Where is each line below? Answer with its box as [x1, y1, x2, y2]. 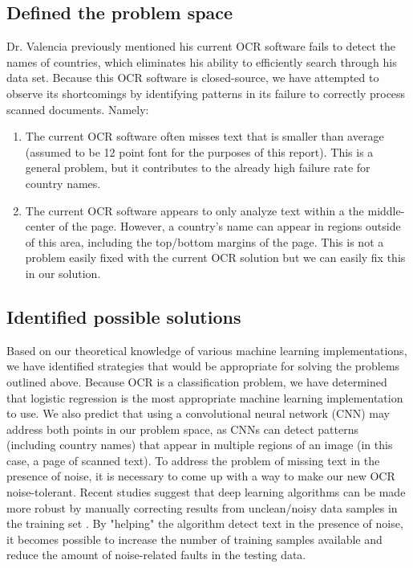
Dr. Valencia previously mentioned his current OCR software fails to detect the [6, 38, 396, 55]
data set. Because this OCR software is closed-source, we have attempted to [6, 69, 379, 86]
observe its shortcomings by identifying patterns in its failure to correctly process [6, 84, 406, 101]
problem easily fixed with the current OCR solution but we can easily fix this [25, 249, 406, 266]
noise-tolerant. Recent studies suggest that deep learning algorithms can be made [6, 484, 406, 501]
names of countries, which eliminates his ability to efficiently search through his [6, 53, 397, 70]
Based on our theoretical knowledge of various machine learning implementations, [6, 341, 407, 358]
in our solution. [25, 264, 101, 281]
